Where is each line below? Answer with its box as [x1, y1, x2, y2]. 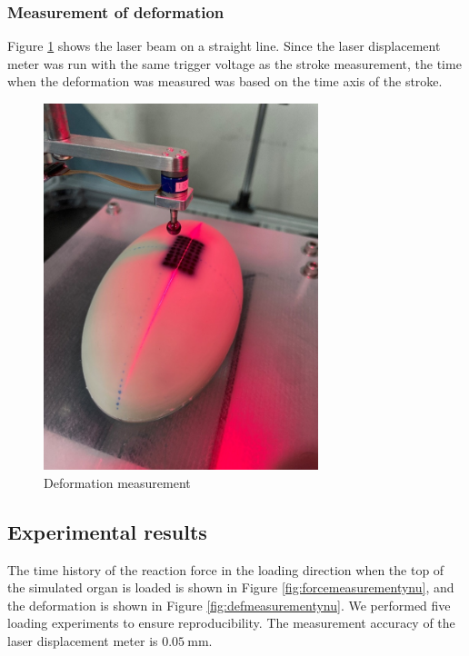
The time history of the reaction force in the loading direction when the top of [7, 560, 444, 579]
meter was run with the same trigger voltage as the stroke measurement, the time [7, 54, 462, 73]
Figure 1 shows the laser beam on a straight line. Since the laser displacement [7, 36, 441, 55]
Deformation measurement [44, 472, 191, 492]
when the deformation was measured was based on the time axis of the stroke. [7, 72, 443, 91]
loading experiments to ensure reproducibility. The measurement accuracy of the [7, 613, 455, 632]
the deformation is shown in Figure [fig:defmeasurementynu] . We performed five [7, 595, 451, 614]
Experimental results [7, 517, 207, 545]
